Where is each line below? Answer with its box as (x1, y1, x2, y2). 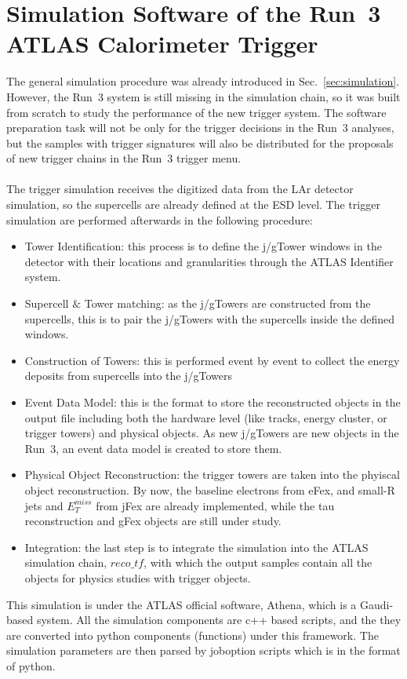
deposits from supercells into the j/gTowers (24, 367, 232, 384)
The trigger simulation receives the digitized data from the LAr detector (6, 181, 354, 197)
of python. (6, 657, 56, 674)
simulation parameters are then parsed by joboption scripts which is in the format (6, 642, 401, 659)
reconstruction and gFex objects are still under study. (24, 513, 282, 529)
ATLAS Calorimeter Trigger (6, 27, 318, 60)
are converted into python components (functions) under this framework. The (6, 626, 379, 643)
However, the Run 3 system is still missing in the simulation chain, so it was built (6, 88, 401, 104)
